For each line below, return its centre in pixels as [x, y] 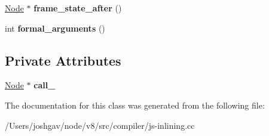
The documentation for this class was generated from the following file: [135, 105]
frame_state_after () [78, 8]
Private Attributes [63, 60]
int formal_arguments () [55, 28]
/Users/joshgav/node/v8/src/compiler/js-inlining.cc [100, 125]
